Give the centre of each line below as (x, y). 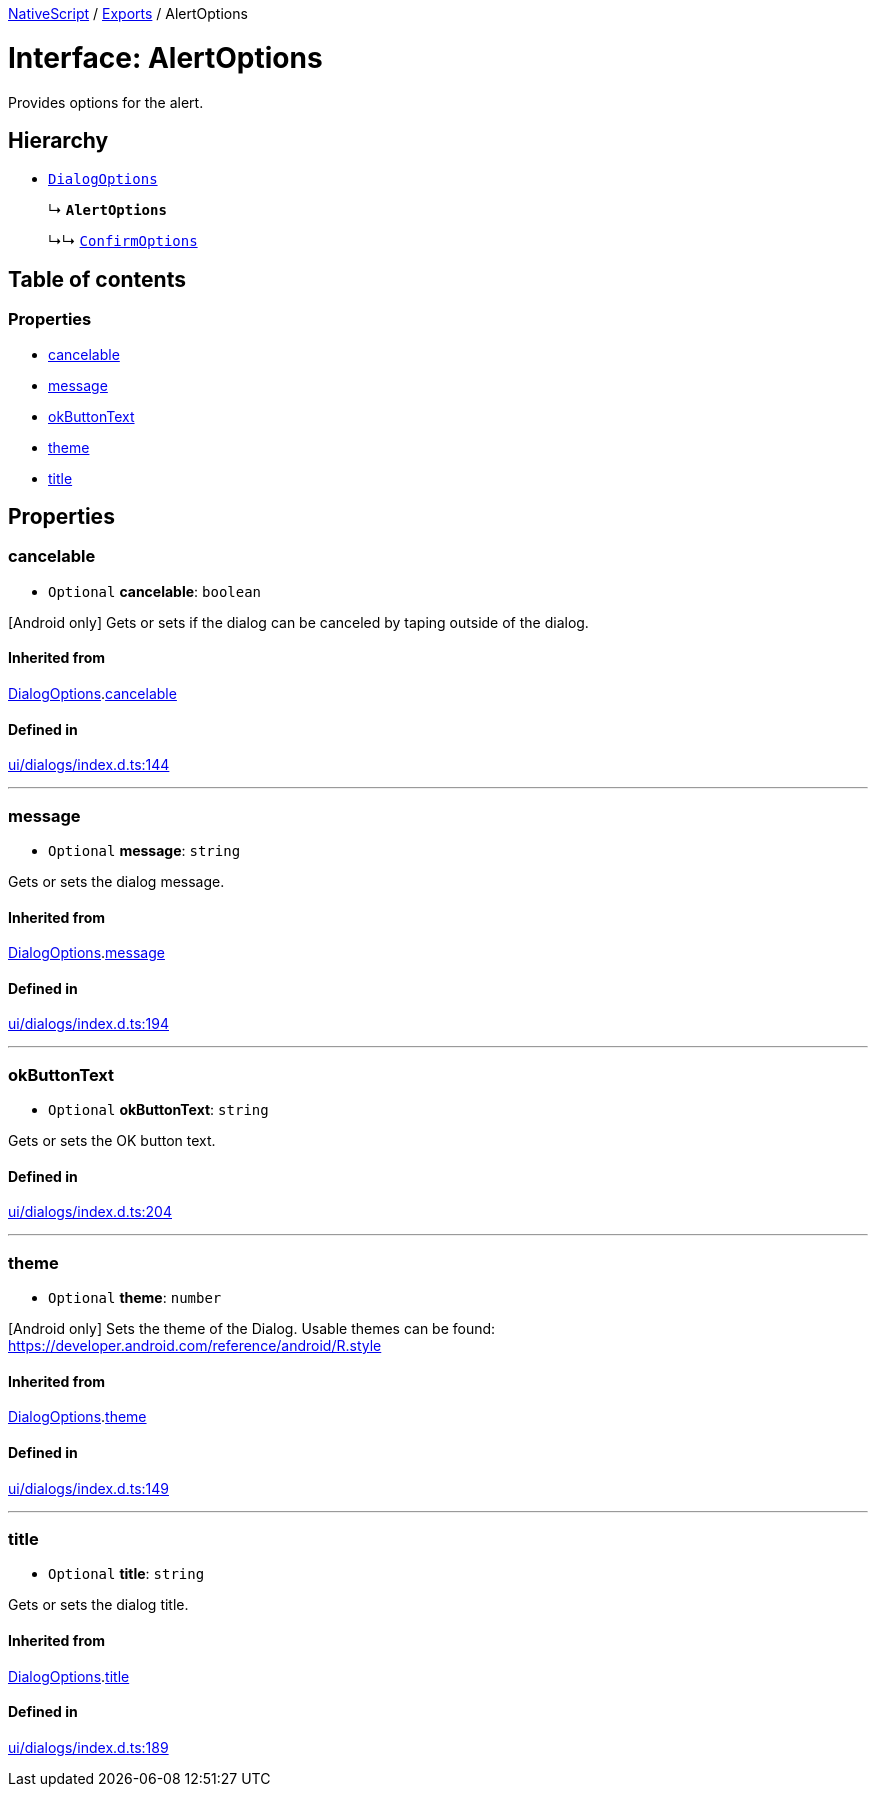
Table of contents (97, 279)
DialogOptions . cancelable (92, 693)
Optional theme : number (135, 1298)
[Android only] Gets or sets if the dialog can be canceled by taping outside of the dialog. (298, 622)
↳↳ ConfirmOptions (123, 241)
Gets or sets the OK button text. (112, 1141)
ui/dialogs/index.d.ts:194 (88, 1024)
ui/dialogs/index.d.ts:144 (89, 765)
